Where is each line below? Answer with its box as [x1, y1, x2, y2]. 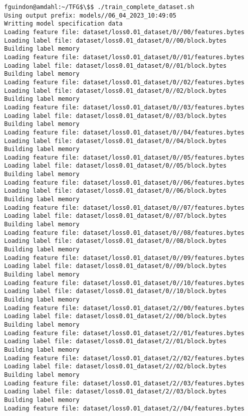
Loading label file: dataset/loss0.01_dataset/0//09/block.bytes [4, 262, 227, 270]
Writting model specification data [4, 20, 123, 28]
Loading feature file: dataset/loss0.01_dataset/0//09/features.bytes [4, 254, 244, 261]
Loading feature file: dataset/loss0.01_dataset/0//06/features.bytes [4, 179, 244, 186]
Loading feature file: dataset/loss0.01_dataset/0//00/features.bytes [4, 28, 244, 36]
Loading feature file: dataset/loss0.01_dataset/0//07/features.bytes [4, 204, 244, 211]
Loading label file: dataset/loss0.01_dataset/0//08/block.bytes [4, 237, 227, 245]
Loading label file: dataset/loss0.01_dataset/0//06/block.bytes [4, 187, 227, 195]
